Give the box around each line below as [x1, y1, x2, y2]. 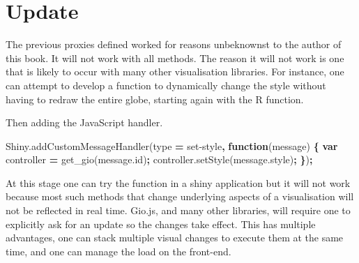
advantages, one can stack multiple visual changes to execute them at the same [6, 230, 344, 245]
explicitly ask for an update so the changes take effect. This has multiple [6, 216, 316, 231]
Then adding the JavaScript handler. [6, 115, 163, 130]
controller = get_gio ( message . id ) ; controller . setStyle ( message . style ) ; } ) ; [6, 152, 313, 167]
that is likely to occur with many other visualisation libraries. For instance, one [6, 64, 344, 79]
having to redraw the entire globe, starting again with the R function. [6, 91, 304, 106]
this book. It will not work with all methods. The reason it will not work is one [6, 50, 344, 65]
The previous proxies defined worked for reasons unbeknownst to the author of [6, 37, 342, 52]
